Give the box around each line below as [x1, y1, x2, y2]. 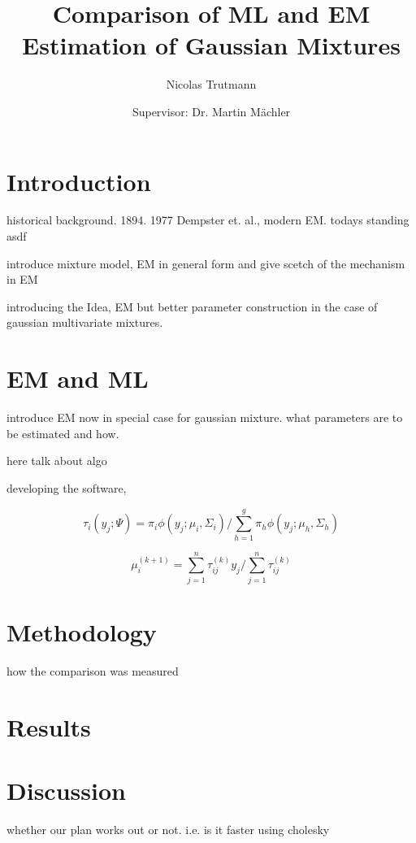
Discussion [6, 774, 126, 807]
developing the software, [6, 479, 127, 496]
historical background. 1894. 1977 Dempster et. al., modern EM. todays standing [6, 211, 409, 228]
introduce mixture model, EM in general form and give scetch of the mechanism [6, 254, 405, 272]
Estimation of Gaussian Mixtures [22, 28, 401, 62]
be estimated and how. [6, 424, 119, 441]
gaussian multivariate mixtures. [6, 314, 163, 331]
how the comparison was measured [6, 662, 179, 679]
